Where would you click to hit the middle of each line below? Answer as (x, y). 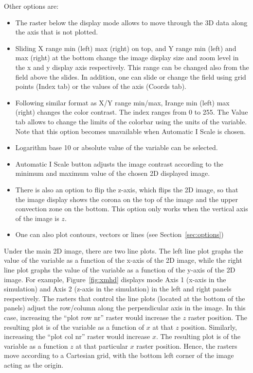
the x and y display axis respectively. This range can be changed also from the (132, 67)
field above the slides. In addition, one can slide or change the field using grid (131, 76)
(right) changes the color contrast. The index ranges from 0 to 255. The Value (132, 112)
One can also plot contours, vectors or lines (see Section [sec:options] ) (119, 234)
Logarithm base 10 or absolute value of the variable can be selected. (117, 147)
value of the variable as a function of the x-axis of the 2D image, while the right (123, 260)
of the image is (37, 218)
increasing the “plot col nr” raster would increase (77, 336)
